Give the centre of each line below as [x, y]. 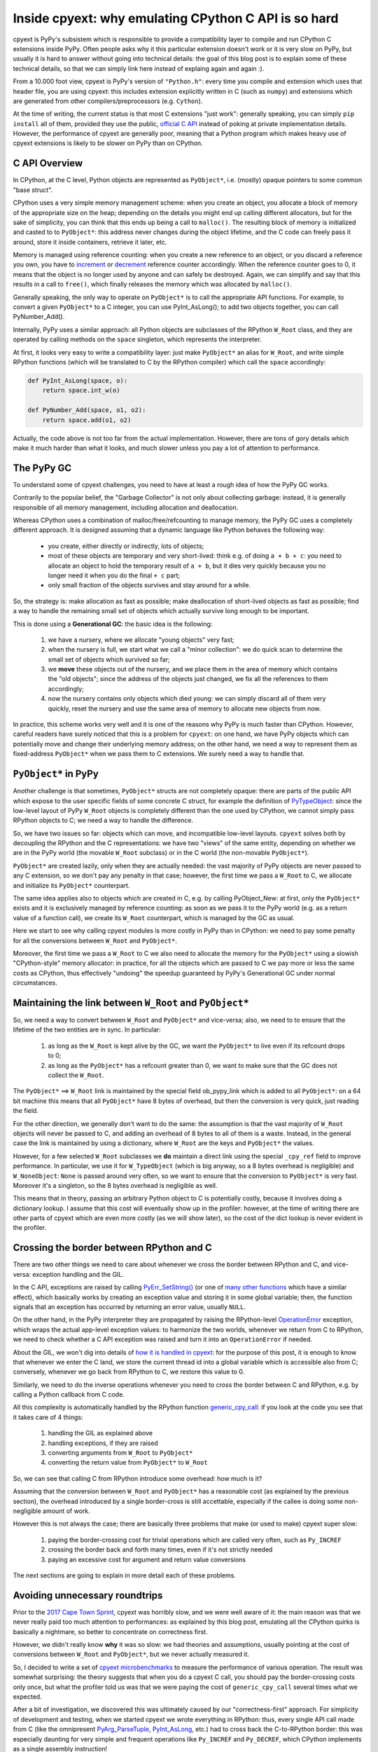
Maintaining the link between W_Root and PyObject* [131, 1002]
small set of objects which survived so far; [109, 659]
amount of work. [66, 1511]
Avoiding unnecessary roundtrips [88, 1595]
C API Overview [48, 164]
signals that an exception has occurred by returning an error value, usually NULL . [129, 1306]
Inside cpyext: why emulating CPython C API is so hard [176, 18]
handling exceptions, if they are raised [103, 1443]
